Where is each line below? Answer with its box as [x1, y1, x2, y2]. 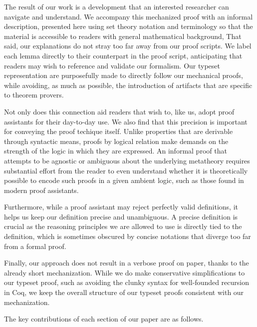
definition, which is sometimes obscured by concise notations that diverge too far [4, 231, 251, 241]
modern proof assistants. [4, 184, 79, 195]
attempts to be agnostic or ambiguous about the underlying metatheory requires [4, 155, 250, 165]
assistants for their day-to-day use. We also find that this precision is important [4, 116, 248, 126]
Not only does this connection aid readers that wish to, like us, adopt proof [4, 106, 235, 116]
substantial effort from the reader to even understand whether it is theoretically [4, 165, 248, 175]
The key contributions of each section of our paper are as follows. [4, 313, 204, 324]
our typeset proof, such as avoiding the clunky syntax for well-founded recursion [4, 277, 250, 287]
